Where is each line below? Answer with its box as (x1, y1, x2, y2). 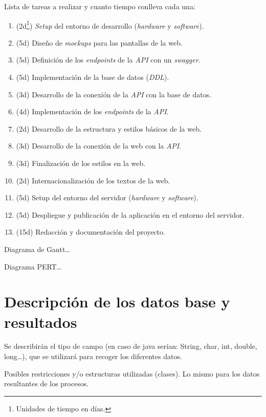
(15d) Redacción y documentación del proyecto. (16, 226, 165, 237)
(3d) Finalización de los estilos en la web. (16, 158, 146, 168)
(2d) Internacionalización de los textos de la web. (16, 175, 170, 185)
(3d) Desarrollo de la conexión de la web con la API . (16, 140, 182, 151)
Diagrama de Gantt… (4, 243, 70, 254)
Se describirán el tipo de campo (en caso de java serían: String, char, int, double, (4, 341, 257, 351)
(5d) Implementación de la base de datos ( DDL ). (16, 72, 169, 82)
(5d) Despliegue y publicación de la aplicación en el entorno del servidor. (16, 209, 245, 220)
